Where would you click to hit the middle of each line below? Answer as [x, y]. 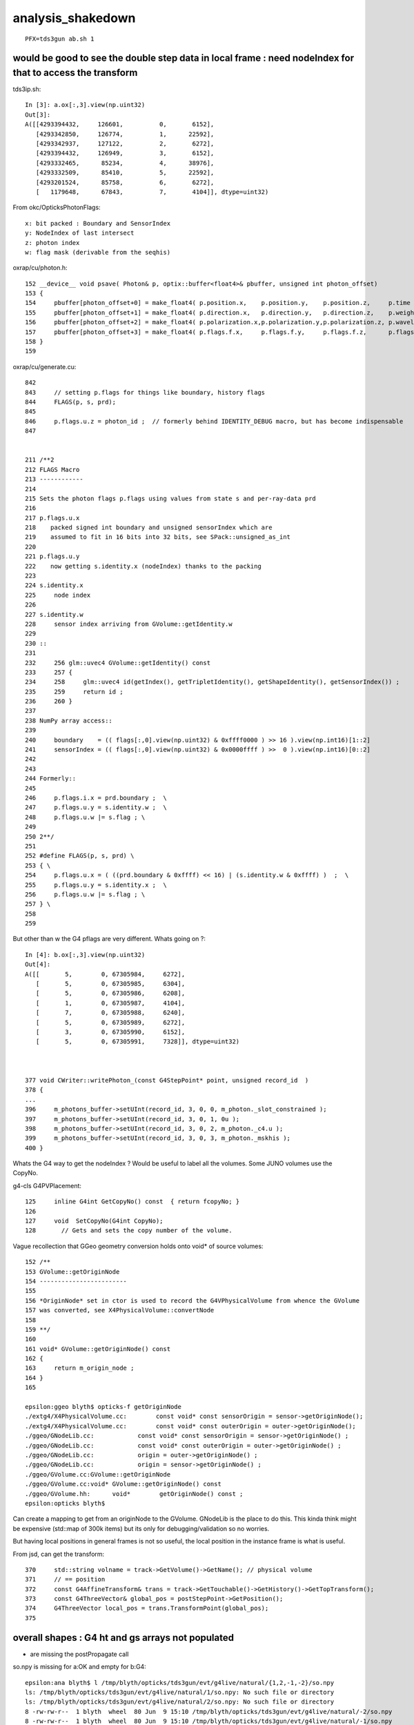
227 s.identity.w [54, 614]
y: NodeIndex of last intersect [80, 233]
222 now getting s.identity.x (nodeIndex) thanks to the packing [143, 566]
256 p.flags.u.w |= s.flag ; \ [85, 894]
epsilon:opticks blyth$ [65, 1503]
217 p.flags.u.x [52, 518]
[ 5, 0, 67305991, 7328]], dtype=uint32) [138, 1042]
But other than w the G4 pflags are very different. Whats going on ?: [109, 939]
